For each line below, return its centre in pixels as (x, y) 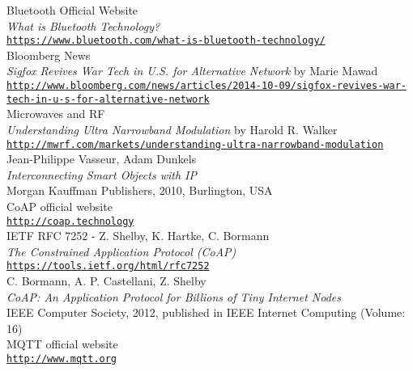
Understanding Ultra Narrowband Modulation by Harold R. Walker (172, 129)
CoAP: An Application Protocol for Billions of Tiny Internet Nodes (174, 296)
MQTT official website (62, 344)
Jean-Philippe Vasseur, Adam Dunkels (102, 159)
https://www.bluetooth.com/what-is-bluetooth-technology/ (166, 41)
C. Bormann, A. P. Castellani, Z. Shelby (106, 281)
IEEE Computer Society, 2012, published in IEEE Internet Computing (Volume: (206, 312)
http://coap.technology (70, 221)
